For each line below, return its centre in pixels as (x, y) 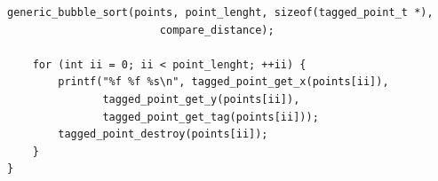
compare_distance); (217, 30)
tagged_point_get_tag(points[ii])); (211, 117)
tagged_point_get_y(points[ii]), (201, 99)
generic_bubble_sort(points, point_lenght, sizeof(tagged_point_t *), (220, 12)
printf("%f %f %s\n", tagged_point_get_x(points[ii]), (223, 82)
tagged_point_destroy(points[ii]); (163, 134)
